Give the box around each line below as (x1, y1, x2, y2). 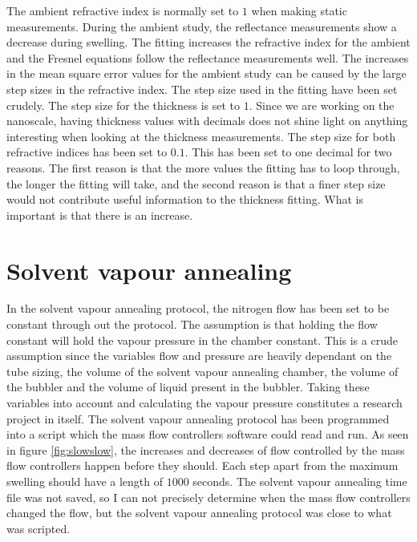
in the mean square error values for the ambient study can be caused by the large (6, 65, 407, 82)
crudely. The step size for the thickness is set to (6, 96, 240, 113)
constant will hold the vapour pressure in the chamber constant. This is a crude (6, 331, 398, 348)
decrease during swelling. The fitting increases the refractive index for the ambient (6, 34, 411, 51)
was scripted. (6, 520, 71, 536)
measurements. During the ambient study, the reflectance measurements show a (6, 18, 397, 34)
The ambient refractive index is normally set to (6, 2, 239, 18)
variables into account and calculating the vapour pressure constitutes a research (6, 394, 403, 411)
